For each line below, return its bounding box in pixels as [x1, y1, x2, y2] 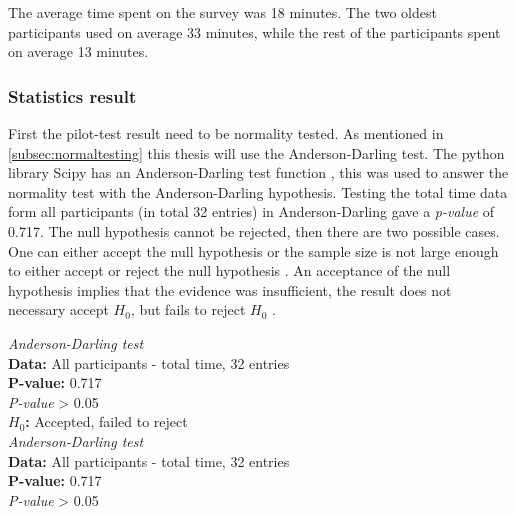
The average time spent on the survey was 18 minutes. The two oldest [8, 2, 437, 22]
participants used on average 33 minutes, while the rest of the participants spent [8, 21, 501, 42]
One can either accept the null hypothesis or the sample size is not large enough [8, 240, 499, 261]
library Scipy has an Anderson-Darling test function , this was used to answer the [8, 162, 509, 183]
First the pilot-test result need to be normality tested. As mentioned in [8, 123, 444, 143]
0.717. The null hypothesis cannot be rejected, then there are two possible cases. [8, 220, 500, 241]
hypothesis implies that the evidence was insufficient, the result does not [8, 279, 452, 300]
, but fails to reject [130, 299, 246, 320]
